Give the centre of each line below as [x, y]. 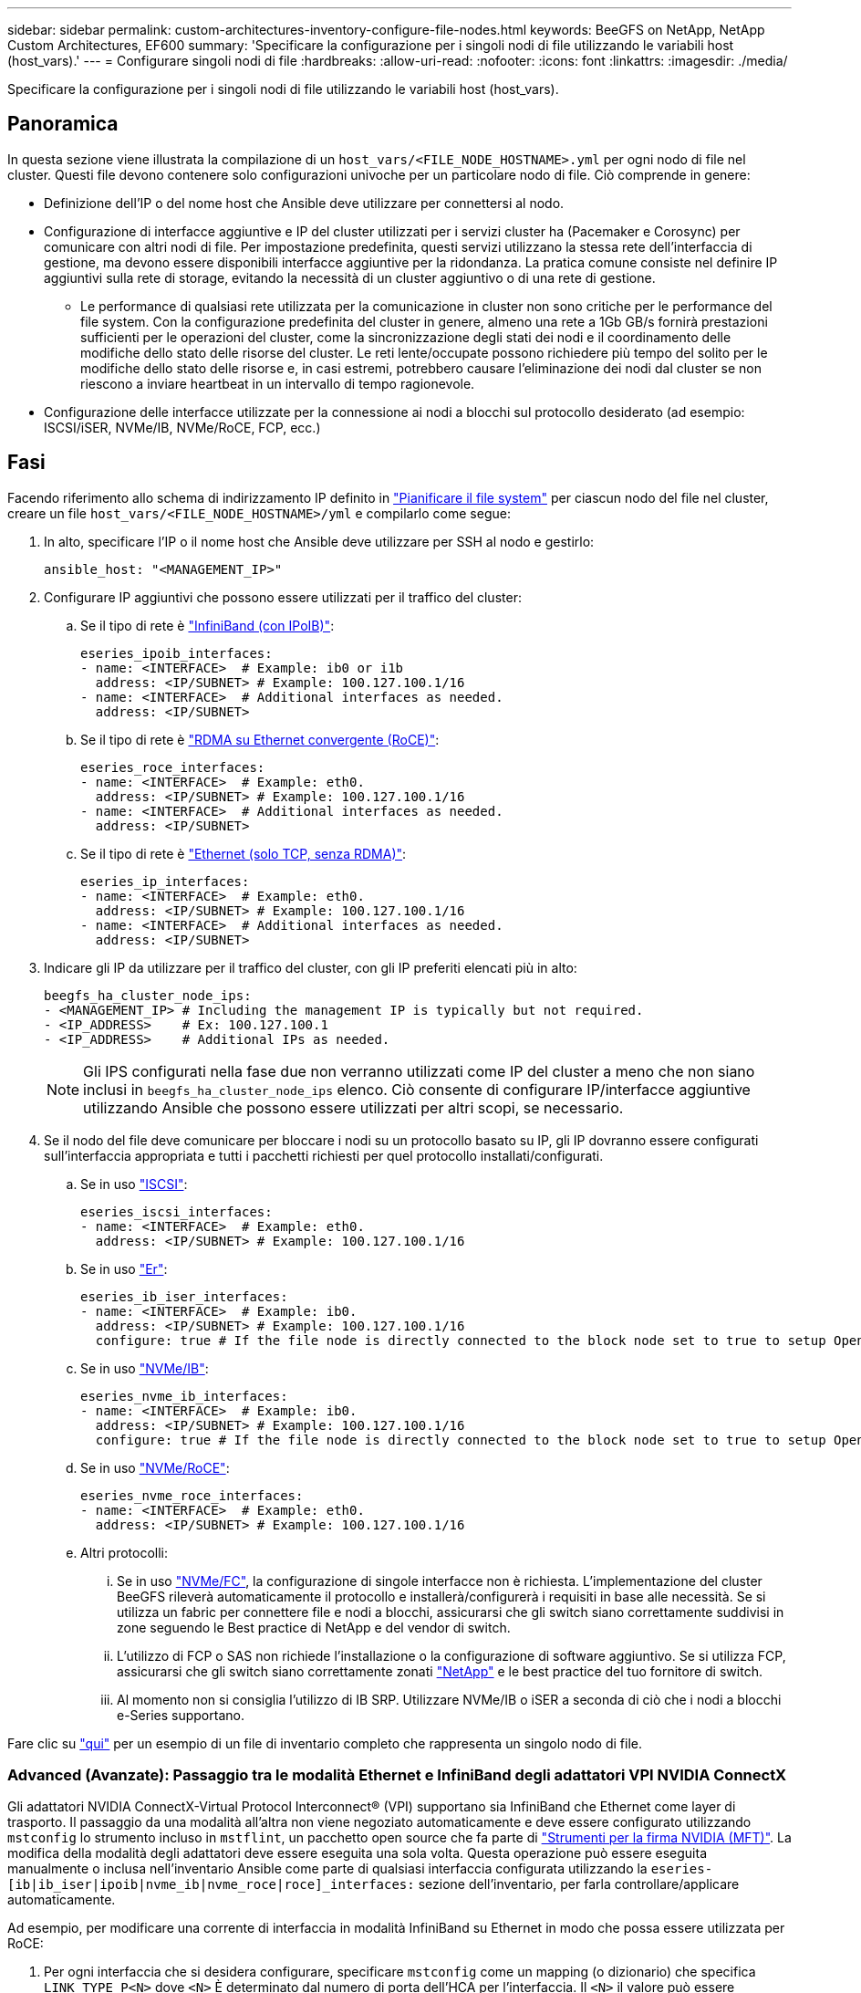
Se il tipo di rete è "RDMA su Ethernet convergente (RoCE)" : [260, 739]
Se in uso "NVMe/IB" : [145, 1368]
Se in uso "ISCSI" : [134, 1184]
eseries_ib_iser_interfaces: [184, 1296]
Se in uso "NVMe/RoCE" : [155, 1467]
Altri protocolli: [124, 1552]
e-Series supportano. [181, 1715]
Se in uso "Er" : [124, 1268]
